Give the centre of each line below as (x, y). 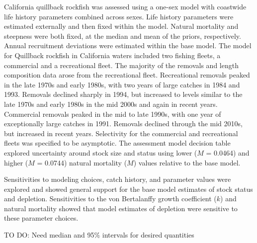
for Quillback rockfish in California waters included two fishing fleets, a (112, 55)
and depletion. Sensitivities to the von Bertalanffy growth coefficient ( (110, 199)
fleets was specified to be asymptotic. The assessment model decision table (117, 143)
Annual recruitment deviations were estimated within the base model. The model (128, 45)
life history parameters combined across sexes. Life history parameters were (119, 16)
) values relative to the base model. (187, 162)
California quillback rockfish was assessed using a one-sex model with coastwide (125, 6)
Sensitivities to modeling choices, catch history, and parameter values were (118, 179)
